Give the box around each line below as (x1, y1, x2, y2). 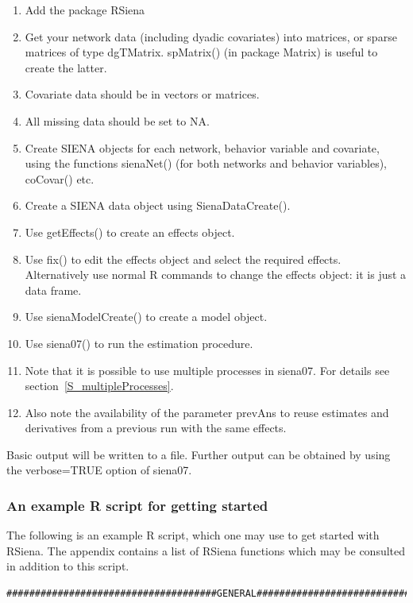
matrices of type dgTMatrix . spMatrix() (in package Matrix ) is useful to (25, 44, 378, 60)
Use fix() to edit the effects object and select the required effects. (25, 250, 342, 267)
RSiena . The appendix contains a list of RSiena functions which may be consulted (6, 542, 406, 559)
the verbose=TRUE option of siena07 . (6, 462, 192, 478)
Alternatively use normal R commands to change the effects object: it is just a (25, 266, 407, 283)
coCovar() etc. (25, 170, 95, 187)
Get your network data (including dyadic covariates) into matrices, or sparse (25, 28, 397, 44)
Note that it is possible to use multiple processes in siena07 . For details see (25, 361, 390, 378)
